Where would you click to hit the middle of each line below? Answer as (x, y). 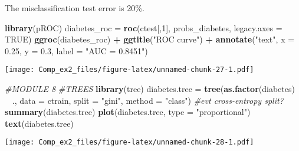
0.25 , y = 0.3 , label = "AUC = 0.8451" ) (76, 50)
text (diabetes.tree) (39, 123)
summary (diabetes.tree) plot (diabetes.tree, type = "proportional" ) (128, 112)
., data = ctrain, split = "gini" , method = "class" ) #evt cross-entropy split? (148, 100)
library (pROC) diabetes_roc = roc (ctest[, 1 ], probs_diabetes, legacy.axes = (144, 27)
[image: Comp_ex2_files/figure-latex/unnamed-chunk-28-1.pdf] (129, 142)
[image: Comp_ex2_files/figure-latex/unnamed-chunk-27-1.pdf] (129, 70)
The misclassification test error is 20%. (75, 8)
